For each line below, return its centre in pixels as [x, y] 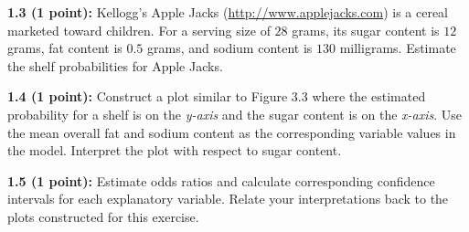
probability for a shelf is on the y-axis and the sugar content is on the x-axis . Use [235, 114]
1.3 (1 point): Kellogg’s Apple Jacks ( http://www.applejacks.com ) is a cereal [228, 12]
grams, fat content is [65, 48]
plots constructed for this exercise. [103, 216]
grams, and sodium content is [230, 48]
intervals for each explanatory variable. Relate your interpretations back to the [228, 199]
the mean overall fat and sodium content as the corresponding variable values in [232, 132]
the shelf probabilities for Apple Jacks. [115, 65]
